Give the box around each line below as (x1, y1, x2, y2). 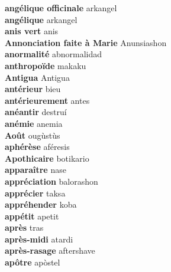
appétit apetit (5, 209, 59, 222)
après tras (5, 221, 44, 234)
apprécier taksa (5, 186, 66, 199)
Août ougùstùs (5, 129, 60, 141)
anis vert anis (5, 25, 59, 37)
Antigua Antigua (5, 71, 70, 83)
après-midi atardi (5, 232, 73, 245)
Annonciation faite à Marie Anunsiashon (5, 36, 167, 48)
